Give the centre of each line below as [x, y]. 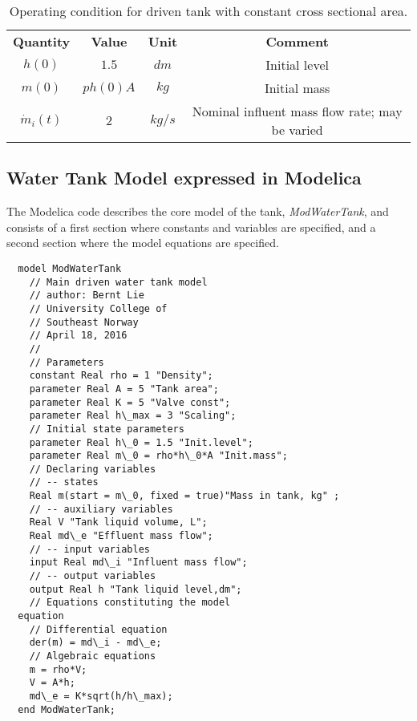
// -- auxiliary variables [101, 509]
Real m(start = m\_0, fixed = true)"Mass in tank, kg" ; [184, 496]
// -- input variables [89, 549]
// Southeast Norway [84, 322]
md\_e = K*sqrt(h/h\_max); [101, 696]
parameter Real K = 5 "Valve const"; [130, 402]
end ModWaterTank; [67, 709]
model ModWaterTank [70, 268]
